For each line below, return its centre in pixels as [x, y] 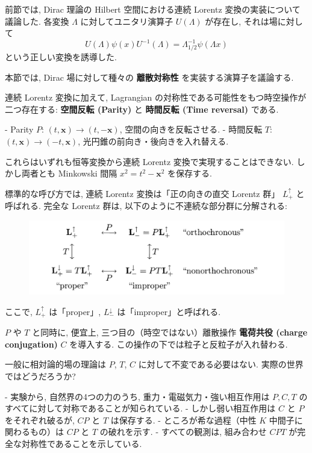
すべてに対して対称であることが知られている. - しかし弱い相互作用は [140, 408]
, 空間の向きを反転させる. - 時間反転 [191, 129]
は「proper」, [75, 311]
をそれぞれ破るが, [40, 420]
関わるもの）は [34, 432]
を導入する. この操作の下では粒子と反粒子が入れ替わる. [179, 344]
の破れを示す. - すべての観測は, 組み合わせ [183, 432]
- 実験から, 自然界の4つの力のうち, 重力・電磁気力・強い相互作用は [137, 396]
